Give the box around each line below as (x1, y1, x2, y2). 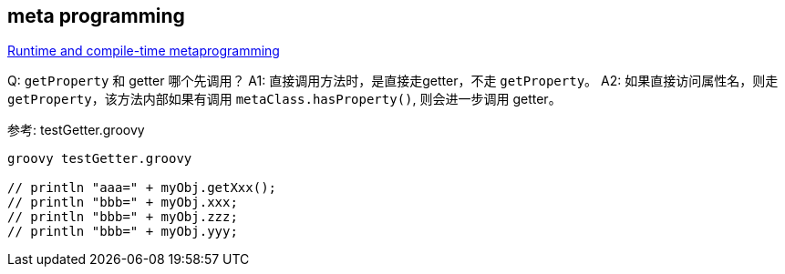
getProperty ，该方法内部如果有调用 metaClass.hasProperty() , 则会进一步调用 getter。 (7, 91, 562, 107)
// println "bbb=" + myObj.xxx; (7, 195, 238, 210)
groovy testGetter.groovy (7, 151, 192, 167)
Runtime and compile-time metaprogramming (7, 43, 280, 59)
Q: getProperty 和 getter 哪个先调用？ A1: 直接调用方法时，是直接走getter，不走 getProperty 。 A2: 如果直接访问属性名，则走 (7, 73, 779, 89)
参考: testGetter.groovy (7, 122, 145, 138)
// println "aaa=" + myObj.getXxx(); (7, 180, 277, 196)
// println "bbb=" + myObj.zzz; (7, 209, 238, 225)
